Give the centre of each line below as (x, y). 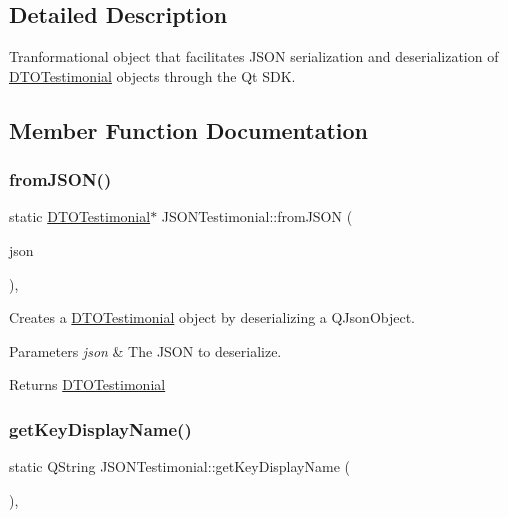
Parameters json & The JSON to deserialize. (145, 350)
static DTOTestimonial (80, 216)
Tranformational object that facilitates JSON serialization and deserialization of (254, 56)
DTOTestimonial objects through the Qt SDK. (152, 75)
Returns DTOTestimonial (87, 384)
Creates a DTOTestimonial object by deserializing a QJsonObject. (212, 317)
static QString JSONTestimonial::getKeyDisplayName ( (179, 466)
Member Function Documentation (189, 129)
